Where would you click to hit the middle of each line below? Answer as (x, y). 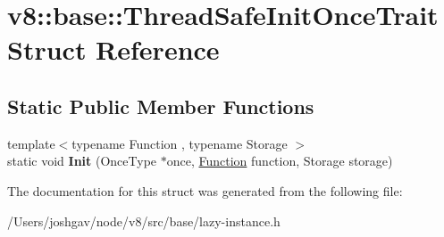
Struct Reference (113, 49)
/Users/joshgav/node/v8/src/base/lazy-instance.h (144, 221)
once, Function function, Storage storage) (280, 161)
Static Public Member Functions (161, 106)
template (31, 143)
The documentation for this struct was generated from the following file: (205, 190)
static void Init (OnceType (82, 161)
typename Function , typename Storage (180, 143)
